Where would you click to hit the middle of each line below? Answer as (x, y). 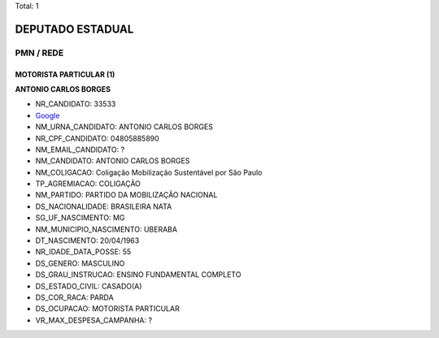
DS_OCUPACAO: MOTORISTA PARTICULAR (108, 309)
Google (48, 115)
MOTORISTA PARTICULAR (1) (65, 74)
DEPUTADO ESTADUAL (74, 29)
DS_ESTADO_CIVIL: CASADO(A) (89, 286)
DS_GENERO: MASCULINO (80, 263)
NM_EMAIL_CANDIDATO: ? (80, 149)
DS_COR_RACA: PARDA (74, 297)
